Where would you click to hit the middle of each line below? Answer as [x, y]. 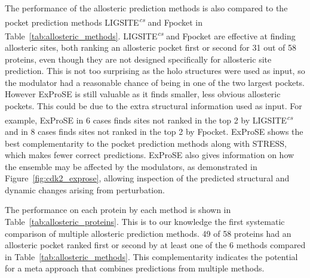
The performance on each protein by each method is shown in [118, 210]
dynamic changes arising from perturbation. [85, 189]
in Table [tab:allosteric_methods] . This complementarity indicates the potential [151, 256]
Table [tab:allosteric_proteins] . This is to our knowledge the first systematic [145, 222]
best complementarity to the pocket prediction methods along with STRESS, [146, 143]
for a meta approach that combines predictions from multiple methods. [135, 268]
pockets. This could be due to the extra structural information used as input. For [154, 106]
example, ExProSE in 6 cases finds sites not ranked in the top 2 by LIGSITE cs [149, 119]
